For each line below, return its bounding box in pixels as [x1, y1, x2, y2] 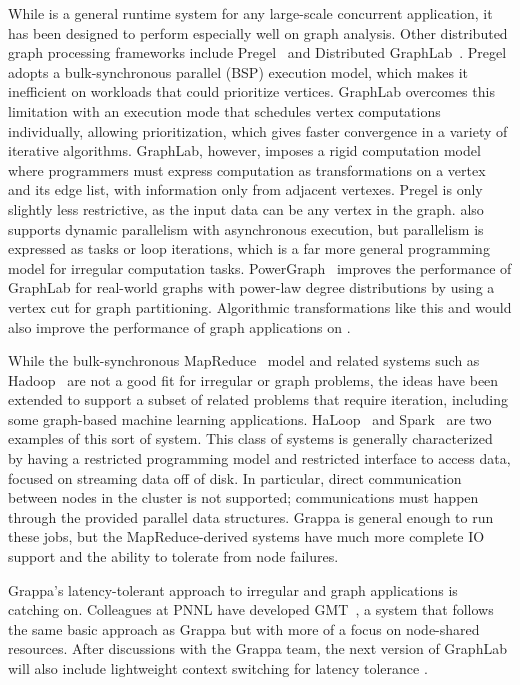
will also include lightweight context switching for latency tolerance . [8, 658, 428, 678]
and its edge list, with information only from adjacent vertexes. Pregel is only [8, 179, 483, 200]
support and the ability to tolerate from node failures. [8, 546, 339, 567]
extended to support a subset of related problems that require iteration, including [8, 389, 508, 410]
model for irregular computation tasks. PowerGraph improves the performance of [8, 257, 512, 278]
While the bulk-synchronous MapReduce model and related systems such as [8, 350, 480, 371]
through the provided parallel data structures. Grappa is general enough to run [8, 506, 494, 527]
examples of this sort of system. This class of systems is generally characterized [8, 428, 493, 449]
